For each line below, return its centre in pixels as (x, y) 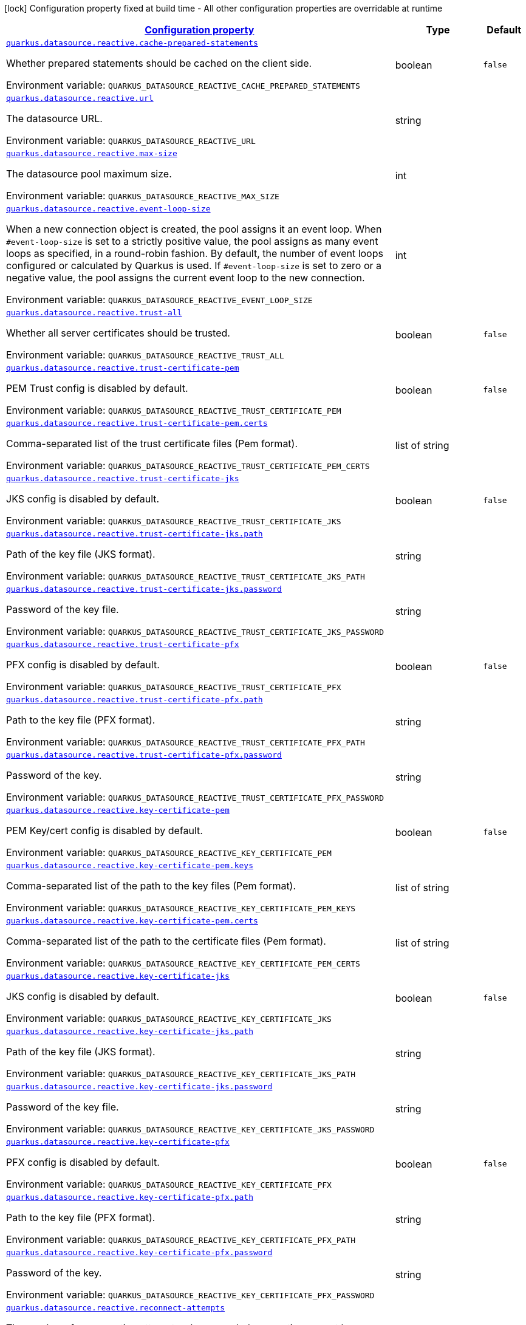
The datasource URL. (54, 118)
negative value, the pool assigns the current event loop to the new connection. (186, 278)
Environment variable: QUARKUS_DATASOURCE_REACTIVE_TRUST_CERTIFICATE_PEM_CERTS (188, 465)
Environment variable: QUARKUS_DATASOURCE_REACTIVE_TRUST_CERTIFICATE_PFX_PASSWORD (195, 797)
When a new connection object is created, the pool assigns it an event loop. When (194, 229)
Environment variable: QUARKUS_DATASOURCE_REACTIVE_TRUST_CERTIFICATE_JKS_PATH (186, 576)
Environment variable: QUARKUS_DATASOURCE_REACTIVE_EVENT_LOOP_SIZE (159, 300)
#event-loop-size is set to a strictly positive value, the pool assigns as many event (192, 241)
